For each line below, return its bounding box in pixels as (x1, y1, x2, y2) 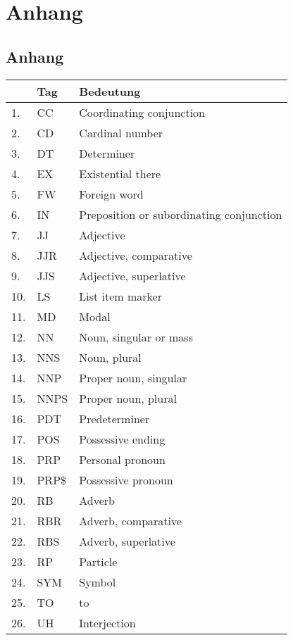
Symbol (79, 573, 116, 590)
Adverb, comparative (79, 512, 182, 529)
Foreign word (79, 185, 144, 202)
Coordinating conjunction (79, 103, 206, 120)
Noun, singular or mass (79, 328, 193, 345)
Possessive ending (79, 430, 166, 447)
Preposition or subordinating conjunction (79, 206, 282, 222)
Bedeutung (79, 82, 141, 99)
